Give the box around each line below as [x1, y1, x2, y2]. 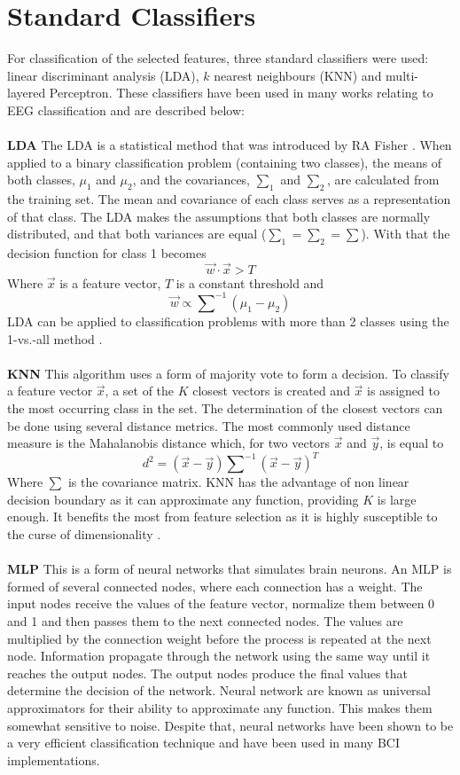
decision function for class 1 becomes [7, 244, 207, 262]
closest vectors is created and [192, 381, 350, 400]
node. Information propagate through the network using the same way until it [7, 646, 431, 665]
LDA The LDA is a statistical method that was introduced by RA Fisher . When [7, 136, 452, 154]
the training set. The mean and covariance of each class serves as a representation [7, 190, 451, 208]
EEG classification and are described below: [7, 100, 245, 119]
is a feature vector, [59, 273, 161, 292]
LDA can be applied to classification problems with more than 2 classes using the [7, 311, 449, 330]
